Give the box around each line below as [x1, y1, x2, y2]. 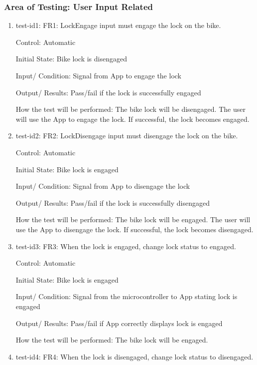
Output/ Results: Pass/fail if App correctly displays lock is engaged [15, 318, 223, 328]
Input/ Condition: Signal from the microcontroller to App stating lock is [15, 291, 238, 302]
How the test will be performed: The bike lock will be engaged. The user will [15, 214, 251, 225]
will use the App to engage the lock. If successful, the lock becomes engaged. [15, 113, 250, 124]
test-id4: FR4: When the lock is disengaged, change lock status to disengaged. [15, 351, 254, 362]
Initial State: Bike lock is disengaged [15, 53, 127, 64]
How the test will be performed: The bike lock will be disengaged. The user [15, 104, 246, 114]
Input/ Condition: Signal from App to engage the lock [15, 70, 181, 80]
